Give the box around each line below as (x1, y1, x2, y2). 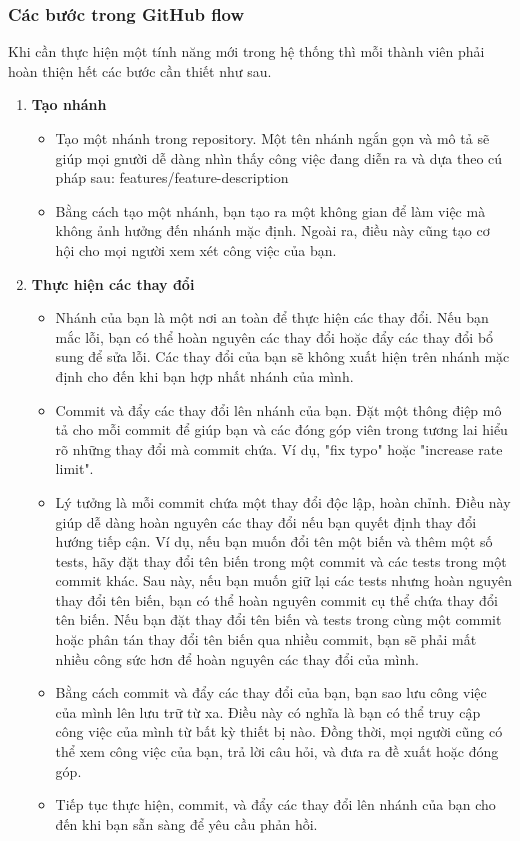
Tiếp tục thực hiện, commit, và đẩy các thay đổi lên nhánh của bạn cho (55, 794, 496, 815)
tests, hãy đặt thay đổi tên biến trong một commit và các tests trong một (55, 550, 507, 571)
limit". (55, 458, 94, 479)
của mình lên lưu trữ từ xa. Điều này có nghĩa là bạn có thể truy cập (55, 701, 481, 722)
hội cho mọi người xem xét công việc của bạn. (55, 239, 337, 260)
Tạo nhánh (31, 94, 107, 115)
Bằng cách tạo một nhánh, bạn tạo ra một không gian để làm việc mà (55, 200, 486, 221)
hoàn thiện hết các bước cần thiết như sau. (8, 60, 272, 81)
